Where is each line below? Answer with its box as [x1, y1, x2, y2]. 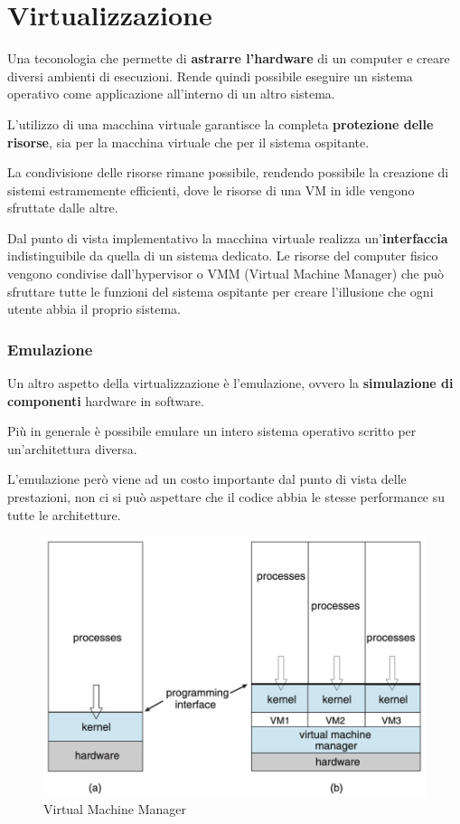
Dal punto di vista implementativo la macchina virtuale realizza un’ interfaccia [7, 228, 448, 247]
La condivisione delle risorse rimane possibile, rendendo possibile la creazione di [7, 163, 449, 182]
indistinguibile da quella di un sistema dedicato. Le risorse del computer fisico [7, 246, 438, 265]
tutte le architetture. [7, 505, 121, 524]
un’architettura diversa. [7, 439, 137, 458]
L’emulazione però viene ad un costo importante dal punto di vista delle [7, 469, 407, 488]
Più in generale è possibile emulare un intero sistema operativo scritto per [7, 421, 417, 440]
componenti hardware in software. [7, 391, 204, 410]
